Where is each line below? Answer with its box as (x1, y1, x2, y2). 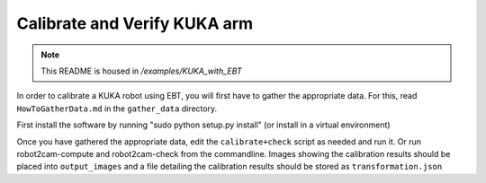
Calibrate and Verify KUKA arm (16, 13, 254, 33)
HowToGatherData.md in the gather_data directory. (16, 103, 218, 114)
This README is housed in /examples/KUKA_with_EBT (40, 65, 242, 76)
